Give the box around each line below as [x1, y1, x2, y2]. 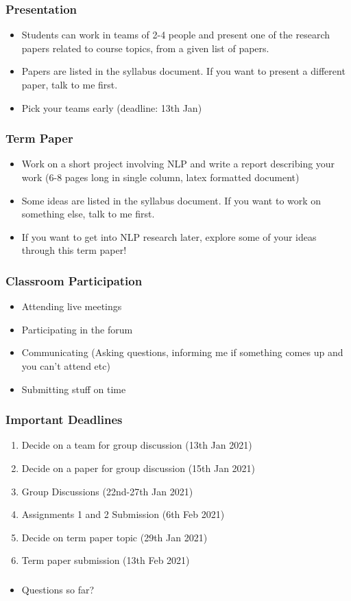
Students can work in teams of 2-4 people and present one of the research [21, 27, 330, 42]
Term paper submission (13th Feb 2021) [21, 553, 190, 567]
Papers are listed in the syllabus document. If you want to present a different [21, 64, 346, 78]
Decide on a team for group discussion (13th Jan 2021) [21, 438, 252, 452]
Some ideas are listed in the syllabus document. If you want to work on [21, 193, 322, 207]
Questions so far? [21, 582, 95, 596]
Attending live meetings [21, 299, 122, 314]
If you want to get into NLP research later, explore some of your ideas [21, 229, 317, 244]
